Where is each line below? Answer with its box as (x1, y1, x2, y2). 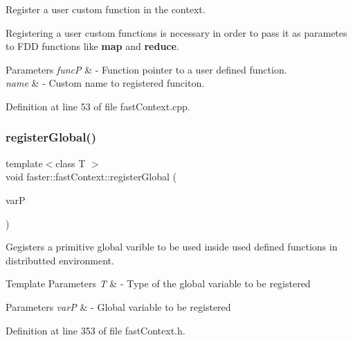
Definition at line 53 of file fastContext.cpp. (6, 99, 190, 113)
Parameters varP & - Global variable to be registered (6, 299, 231, 314)
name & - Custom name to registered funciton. (6, 76, 205, 90)
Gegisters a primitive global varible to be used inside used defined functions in (6, 239, 338, 254)
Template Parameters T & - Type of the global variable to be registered (6, 276, 311, 291)
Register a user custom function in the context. (6, 2, 206, 16)
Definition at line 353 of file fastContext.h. (6, 323, 185, 337)
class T (55, 155, 86, 170)
